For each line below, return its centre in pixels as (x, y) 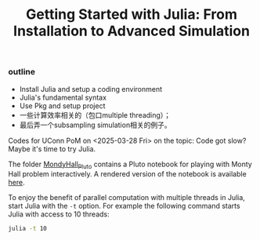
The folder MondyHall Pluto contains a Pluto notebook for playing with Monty (130, 165)
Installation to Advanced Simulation (132, 31)
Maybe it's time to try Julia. (52, 149)
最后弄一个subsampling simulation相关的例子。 (95, 125)
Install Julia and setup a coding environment (91, 89)
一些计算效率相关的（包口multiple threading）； (95, 115)
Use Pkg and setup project (62, 105)
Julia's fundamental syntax (63, 97)
